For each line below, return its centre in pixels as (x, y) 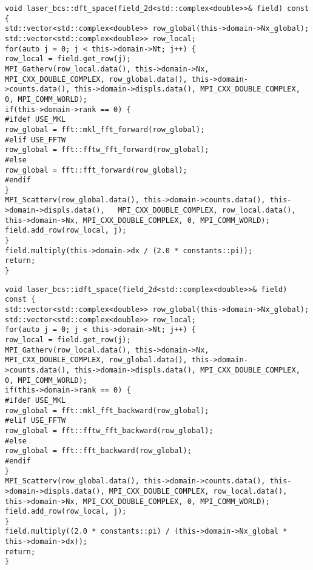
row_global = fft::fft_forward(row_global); (96, 170)
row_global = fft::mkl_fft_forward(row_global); (105, 129)
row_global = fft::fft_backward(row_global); (98, 451)
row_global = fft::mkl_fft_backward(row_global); (107, 410)
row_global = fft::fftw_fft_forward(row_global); (107, 150)
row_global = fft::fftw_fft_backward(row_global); (109, 430)
